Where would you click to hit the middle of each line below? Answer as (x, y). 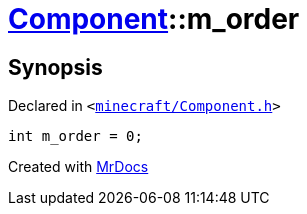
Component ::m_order (154, 19)
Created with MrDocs (78, 167)
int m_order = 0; (75, 136)
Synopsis (55, 67)
